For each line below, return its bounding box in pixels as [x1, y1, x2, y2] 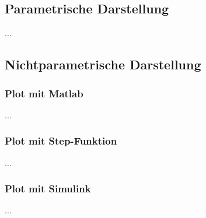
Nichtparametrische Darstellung [5, 55, 201, 73]
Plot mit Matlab [5, 86, 83, 100]
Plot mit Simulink [5, 181, 91, 196]
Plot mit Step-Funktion [5, 133, 117, 148]
